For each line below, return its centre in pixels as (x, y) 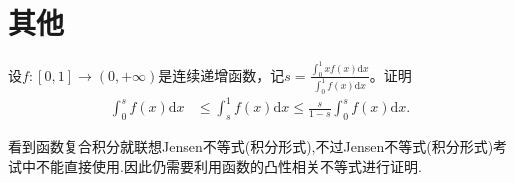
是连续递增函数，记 (221, 74)
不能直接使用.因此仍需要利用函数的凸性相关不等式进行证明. (228, 165)
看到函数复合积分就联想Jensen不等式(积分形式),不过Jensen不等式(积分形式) (251, 146)
